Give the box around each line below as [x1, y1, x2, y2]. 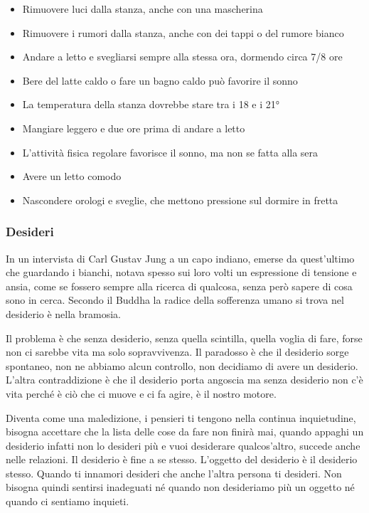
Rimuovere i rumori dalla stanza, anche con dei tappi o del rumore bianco [22, 25, 344, 40]
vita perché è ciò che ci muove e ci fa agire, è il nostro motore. [6, 386, 277, 401]
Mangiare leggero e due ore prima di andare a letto [22, 120, 245, 135]
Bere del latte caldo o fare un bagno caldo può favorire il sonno [22, 73, 298, 88]
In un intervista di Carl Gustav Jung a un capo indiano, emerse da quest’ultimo [6, 250, 355, 265]
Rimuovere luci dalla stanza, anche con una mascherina [22, 1, 263, 16]
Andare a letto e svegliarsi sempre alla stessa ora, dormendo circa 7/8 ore [22, 49, 343, 64]
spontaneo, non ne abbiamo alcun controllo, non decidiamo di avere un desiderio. [6, 358, 358, 373]
